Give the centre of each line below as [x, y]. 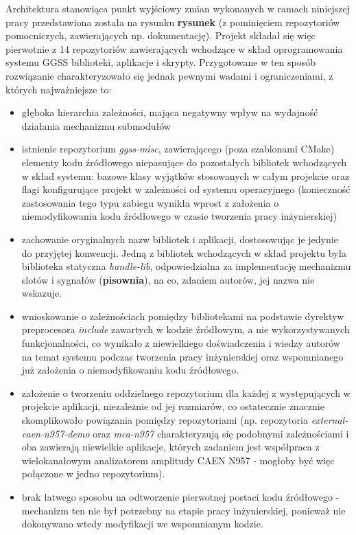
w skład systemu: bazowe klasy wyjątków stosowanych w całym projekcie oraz [186, 175]
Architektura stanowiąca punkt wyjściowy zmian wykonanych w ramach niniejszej [178, 8]
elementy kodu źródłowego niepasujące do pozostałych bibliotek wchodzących [184, 162]
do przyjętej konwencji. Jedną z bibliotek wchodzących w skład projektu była [184, 252]
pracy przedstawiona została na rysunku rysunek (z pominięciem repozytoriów [173, 22]
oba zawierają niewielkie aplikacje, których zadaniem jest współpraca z [170, 447]
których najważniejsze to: [59, 89]
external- [330, 420]
